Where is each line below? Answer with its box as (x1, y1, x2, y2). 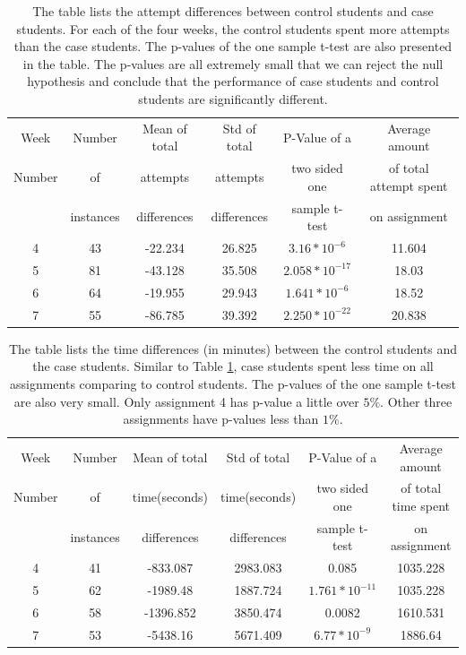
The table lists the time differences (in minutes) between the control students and (8, 339, 458, 358)
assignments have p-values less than (123, 409, 319, 428)
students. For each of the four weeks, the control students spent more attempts (16, 19, 450, 38)
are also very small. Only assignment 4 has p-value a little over (13, 392, 359, 410)
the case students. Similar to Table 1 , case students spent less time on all (32, 357, 434, 375)
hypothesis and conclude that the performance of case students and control (27, 72, 439, 90)
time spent (392, 496, 450, 514)
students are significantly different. (138, 89, 328, 108)
